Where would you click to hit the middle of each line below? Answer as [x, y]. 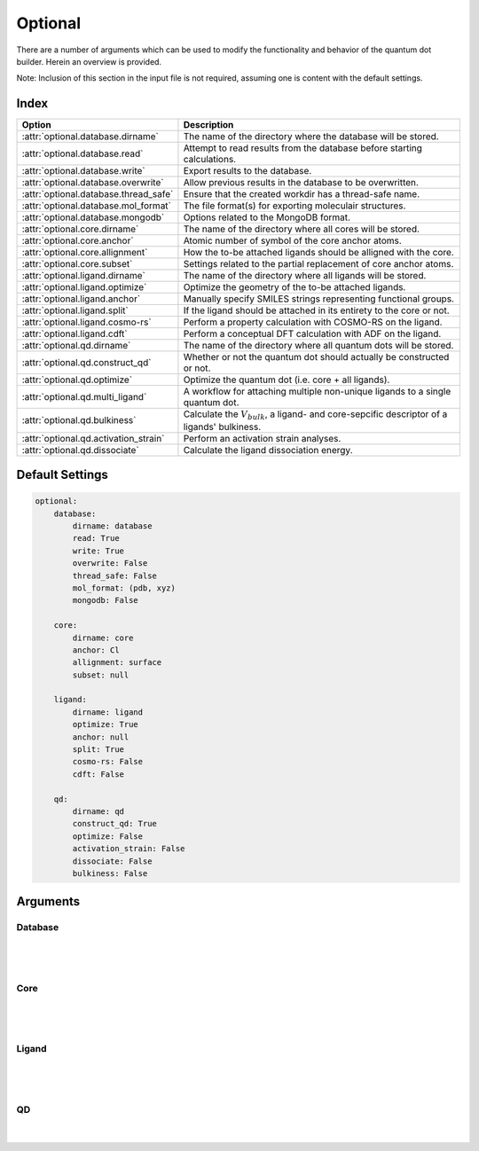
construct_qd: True [114, 824]
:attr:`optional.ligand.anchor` [81, 299]
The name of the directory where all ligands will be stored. [305, 276]
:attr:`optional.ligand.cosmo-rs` [86, 322]
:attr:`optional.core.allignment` [85, 253]
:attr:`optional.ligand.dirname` [83, 276]
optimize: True [106, 724]
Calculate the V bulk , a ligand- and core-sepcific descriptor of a [315, 415]
